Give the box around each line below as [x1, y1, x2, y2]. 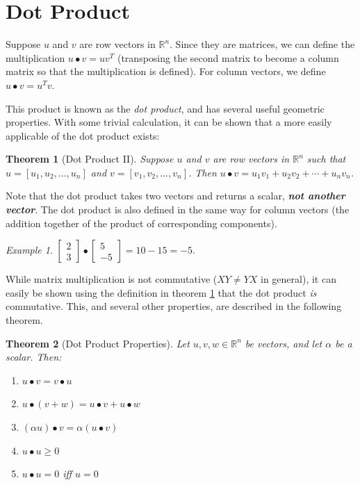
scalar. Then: [6, 350, 62, 364]
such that [306, 151, 346, 166]
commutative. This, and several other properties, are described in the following [6, 299, 342, 313]
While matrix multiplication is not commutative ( [6, 272, 218, 286]
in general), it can [261, 272, 336, 286]
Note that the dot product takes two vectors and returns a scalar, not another [6, 188, 345, 203]
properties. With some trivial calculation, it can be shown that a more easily [6, 115, 332, 129]
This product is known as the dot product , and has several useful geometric [6, 101, 325, 115]
